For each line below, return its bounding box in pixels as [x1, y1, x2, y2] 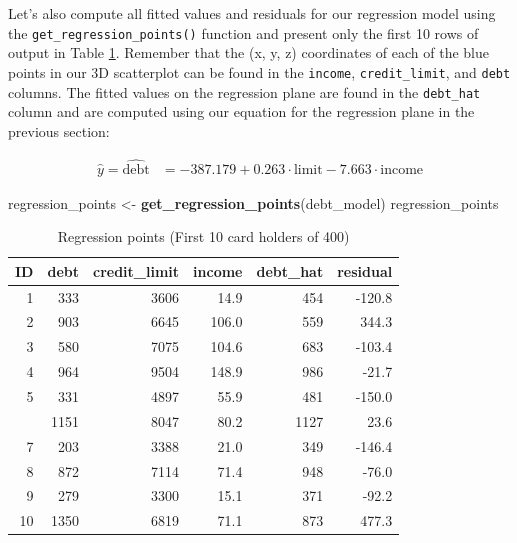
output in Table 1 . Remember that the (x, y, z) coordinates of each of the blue [8, 42, 490, 63]
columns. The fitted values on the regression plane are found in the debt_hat [8, 81, 481, 102]
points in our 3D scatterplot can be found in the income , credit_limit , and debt [8, 61, 511, 82]
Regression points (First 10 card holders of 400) [57, 226, 350, 247]
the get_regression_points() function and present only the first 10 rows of [8, 22, 479, 43]
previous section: [8, 120, 110, 141]
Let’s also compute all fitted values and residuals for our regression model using [8, 3, 496, 23]
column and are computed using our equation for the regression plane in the [8, 101, 475, 122]
